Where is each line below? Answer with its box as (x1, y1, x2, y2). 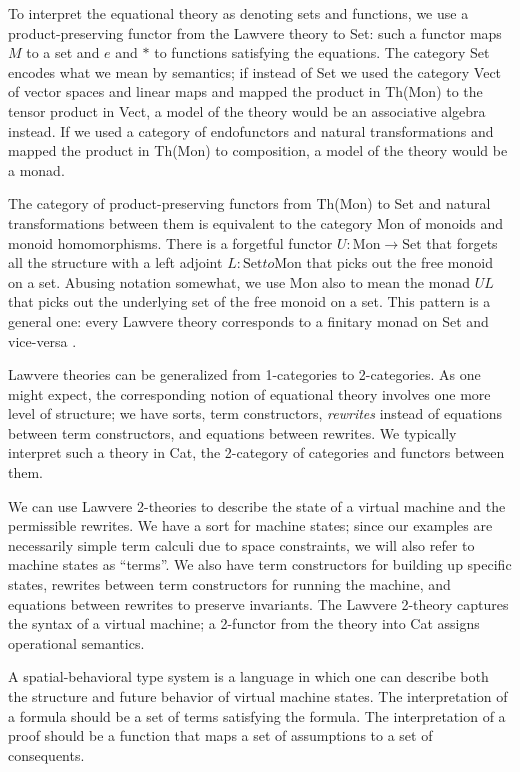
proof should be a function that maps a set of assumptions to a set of (8, 725, 433, 746)
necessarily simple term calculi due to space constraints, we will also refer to (8, 534, 475, 555)
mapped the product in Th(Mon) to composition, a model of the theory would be (8, 140, 508, 161)
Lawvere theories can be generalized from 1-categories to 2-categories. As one (8, 364, 481, 385)
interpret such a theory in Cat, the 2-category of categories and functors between (8, 442, 505, 463)
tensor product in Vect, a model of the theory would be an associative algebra (8, 100, 486, 121)
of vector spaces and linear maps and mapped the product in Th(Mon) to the (8, 81, 483, 102)
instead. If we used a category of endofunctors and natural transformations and (8, 120, 494, 141)
